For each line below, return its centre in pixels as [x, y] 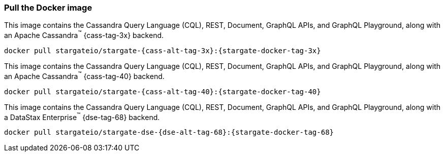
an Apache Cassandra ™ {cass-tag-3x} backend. [84, 35]
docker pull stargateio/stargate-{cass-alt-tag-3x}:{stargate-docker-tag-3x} [163, 51]
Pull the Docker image [48, 8]
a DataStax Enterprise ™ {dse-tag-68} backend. [82, 116]
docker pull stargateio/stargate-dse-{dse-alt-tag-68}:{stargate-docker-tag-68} [169, 132]
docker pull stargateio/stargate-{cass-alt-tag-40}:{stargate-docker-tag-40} [163, 91]
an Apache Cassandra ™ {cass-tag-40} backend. [84, 75]
